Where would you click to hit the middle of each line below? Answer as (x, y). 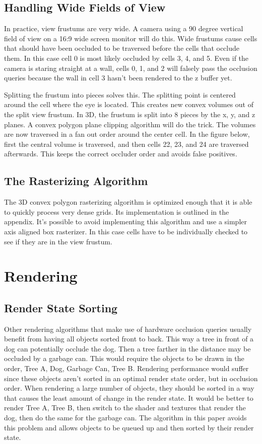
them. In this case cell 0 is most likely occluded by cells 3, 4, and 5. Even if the (126, 58)
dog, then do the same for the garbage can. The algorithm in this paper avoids (125, 418)
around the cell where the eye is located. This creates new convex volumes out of (129, 104)
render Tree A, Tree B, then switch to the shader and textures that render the (125, 408)
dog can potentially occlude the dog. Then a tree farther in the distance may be (127, 348)
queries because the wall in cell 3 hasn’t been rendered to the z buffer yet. (118, 78)
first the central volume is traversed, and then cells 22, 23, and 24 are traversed (126, 144)
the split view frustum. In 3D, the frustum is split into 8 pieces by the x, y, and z (130, 114)
